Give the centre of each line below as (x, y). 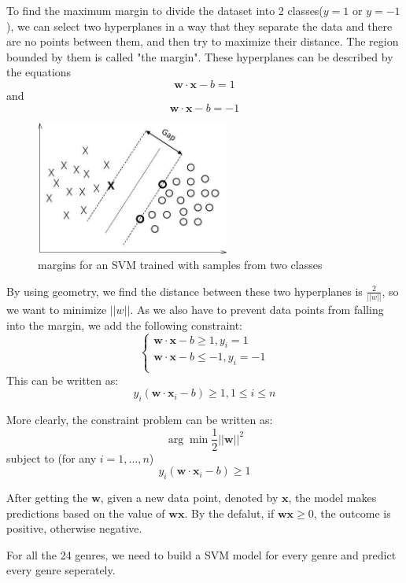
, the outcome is (352, 513)
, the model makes (332, 497)
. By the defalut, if (229, 513)
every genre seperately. (61, 570)
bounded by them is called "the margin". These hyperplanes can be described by (200, 56)
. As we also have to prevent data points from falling (257, 310)
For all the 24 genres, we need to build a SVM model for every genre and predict (201, 554)
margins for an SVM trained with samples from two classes (180, 265)
